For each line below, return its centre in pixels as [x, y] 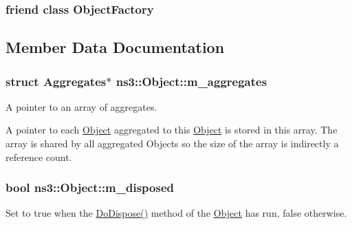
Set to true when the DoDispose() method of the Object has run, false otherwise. [176, 213]
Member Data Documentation [115, 47]
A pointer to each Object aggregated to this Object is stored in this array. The [172, 130]
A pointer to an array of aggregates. [81, 106]
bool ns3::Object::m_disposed [90, 187]
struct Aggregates [56, 81]
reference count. [39, 157]
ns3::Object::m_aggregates [191, 81]
